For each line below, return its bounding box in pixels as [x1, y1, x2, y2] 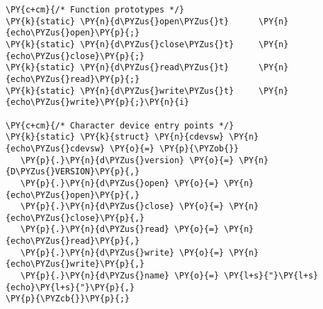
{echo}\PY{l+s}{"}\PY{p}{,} [6, 282, 135, 292]
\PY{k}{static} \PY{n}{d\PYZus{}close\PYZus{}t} [6, 39, 234, 49]
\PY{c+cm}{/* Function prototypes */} [6, 5, 184, 15]
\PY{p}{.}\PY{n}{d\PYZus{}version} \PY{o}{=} [20, 155, 234, 165]
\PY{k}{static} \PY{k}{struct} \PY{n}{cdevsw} [6, 132, 224, 142]
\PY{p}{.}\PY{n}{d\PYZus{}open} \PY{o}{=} [20, 178, 219, 188]
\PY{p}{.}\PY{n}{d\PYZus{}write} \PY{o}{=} [20, 247, 224, 258]
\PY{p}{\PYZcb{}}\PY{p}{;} [6, 294, 130, 304]
